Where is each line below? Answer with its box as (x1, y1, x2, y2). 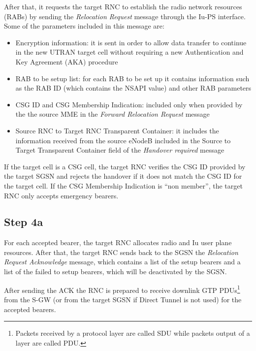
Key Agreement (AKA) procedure (15, 56, 118, 66)
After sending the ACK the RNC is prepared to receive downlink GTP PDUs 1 (4, 283, 240, 295)
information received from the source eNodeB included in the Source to (15, 135, 231, 145)
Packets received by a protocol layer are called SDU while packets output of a (15, 328, 250, 338)
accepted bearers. (4, 304, 56, 314)
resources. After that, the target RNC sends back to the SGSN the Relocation (4, 247, 238, 257)
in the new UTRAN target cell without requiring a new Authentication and (15, 47, 244, 57)
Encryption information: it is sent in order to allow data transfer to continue (15, 37, 247, 47)
